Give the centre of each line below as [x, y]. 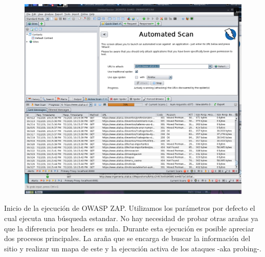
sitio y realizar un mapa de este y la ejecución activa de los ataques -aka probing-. [133, 248]
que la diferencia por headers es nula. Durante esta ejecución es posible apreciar [129, 228]
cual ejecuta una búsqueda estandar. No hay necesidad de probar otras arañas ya [131, 218]
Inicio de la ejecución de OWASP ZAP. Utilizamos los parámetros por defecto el [130, 208]
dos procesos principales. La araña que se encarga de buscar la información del [127, 238]
